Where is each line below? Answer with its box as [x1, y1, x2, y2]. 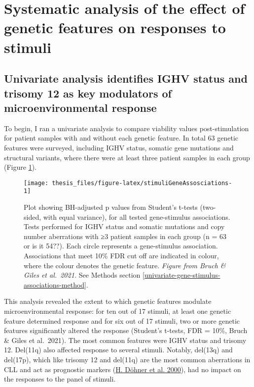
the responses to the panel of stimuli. [4, 374, 116, 384]
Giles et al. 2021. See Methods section [24, 270, 141, 280]
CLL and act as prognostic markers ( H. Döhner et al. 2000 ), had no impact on [4, 364, 241, 374]
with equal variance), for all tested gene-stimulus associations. [43, 211, 230, 222]
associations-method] [24, 279, 87, 290]
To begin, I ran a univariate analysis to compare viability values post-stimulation [4, 123, 249, 133]
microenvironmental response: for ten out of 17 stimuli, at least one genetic [4, 305, 231, 316]
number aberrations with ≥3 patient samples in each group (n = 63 [24, 231, 226, 241]
